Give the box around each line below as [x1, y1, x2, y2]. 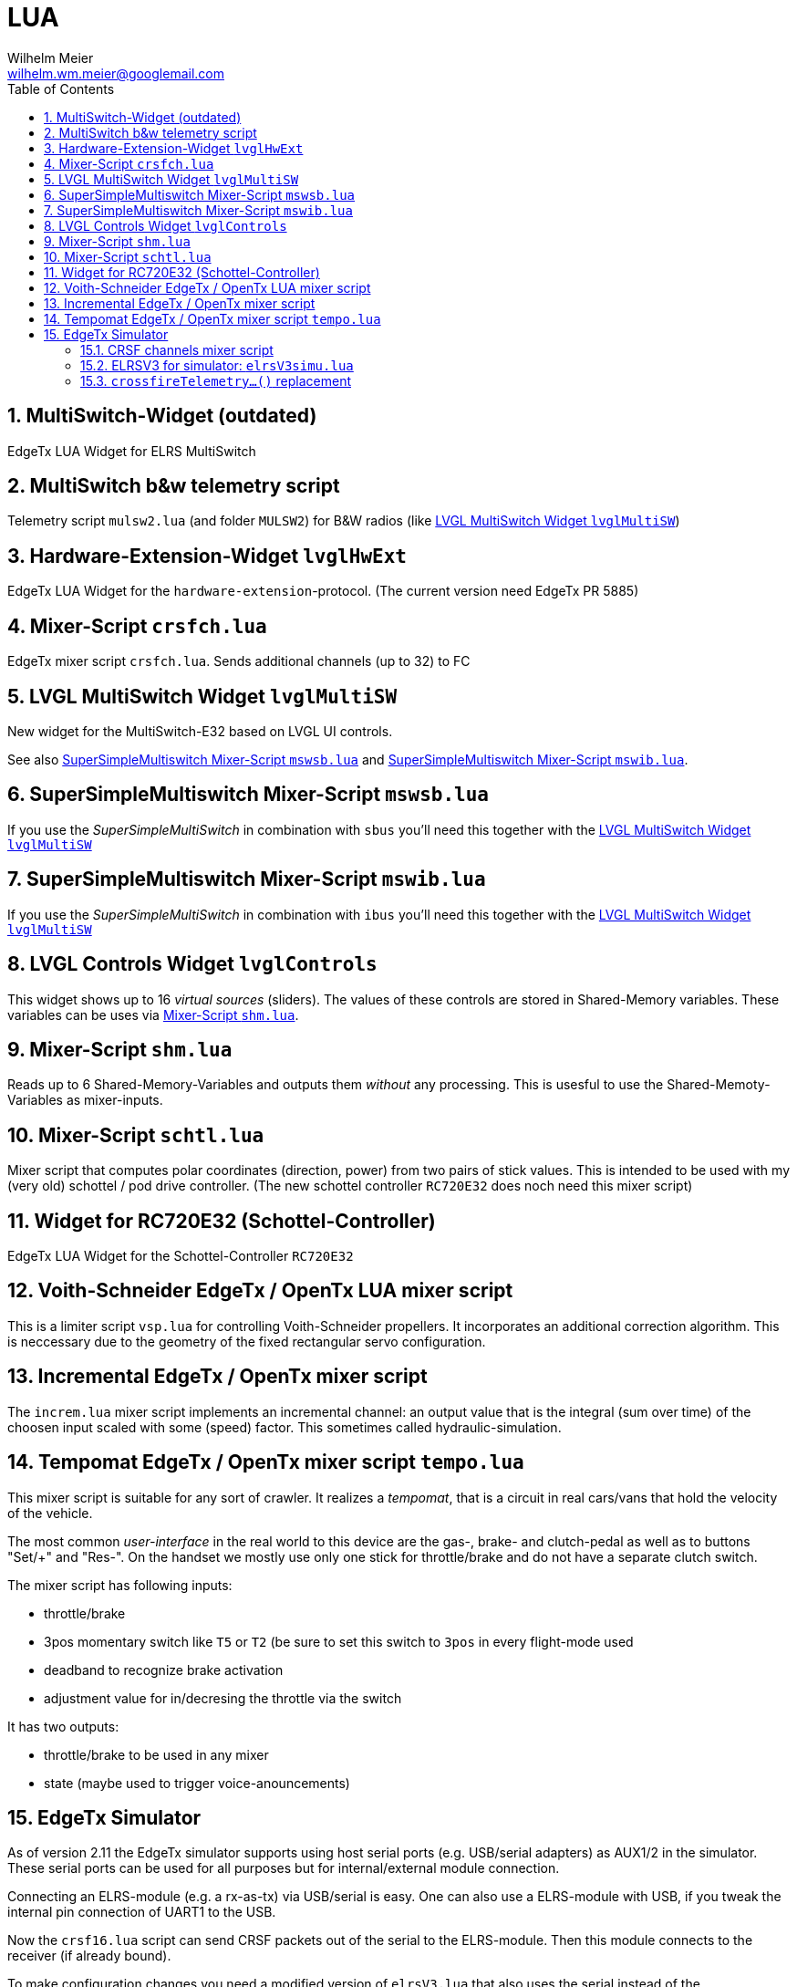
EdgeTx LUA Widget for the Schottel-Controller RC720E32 [7, 1248, 354, 1264]
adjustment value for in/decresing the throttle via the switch [44, 1690, 402, 1706]
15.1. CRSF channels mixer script [80, 341, 274, 358]
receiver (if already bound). [7, 1948, 171, 1964]
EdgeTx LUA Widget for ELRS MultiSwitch [7, 442, 256, 459]
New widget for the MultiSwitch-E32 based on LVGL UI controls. [7, 723, 393, 739]
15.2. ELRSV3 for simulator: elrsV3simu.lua [80, 357, 354, 373]
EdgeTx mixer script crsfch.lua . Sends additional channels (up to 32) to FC [7, 653, 471, 670]
